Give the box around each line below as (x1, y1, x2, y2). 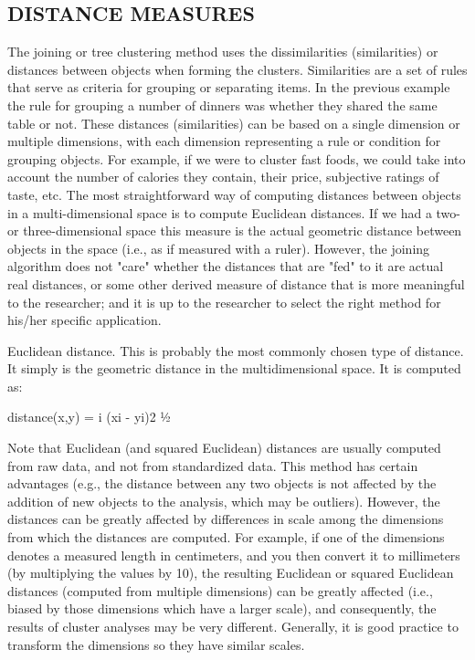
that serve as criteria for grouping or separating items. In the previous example (7, 78, 450, 97)
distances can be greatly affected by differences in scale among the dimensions (7, 509, 444, 529)
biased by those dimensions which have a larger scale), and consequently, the (7, 599, 437, 618)
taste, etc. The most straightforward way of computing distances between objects (7, 184, 461, 204)
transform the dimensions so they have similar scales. (7, 634, 305, 654)
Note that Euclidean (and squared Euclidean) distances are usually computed (7, 438, 441, 457)
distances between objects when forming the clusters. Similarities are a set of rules (7, 59, 468, 79)
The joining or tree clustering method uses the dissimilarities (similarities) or (7, 42, 438, 61)
